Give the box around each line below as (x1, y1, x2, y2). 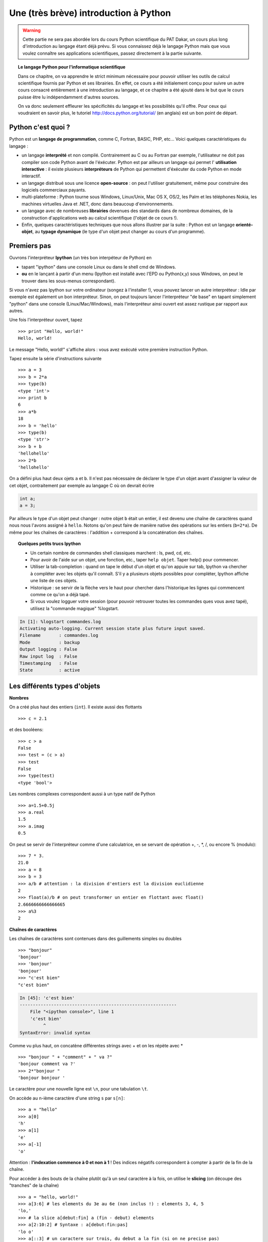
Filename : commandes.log (19, 632, 99, 638)
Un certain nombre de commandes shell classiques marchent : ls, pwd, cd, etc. (30, 549, 192, 556)
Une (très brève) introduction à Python (9, 7, 171, 18)
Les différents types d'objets (9, 682, 100, 690)
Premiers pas (9, 241, 52, 250)
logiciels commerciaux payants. (21, 187, 86, 193)
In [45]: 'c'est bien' (19, 995, 75, 1001)
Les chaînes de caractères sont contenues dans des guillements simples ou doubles (9, 935, 182, 941)
